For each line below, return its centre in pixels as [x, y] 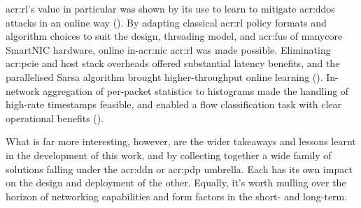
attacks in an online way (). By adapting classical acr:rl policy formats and [166, 22]
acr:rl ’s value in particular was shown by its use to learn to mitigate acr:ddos [170, 8]
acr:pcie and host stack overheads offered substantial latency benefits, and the [173, 63]
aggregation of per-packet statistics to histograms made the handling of [196, 90]
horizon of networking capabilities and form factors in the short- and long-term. [177, 196]
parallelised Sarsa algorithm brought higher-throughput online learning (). [164, 76]
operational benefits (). [55, 118]
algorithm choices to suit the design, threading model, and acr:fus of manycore [174, 36]
